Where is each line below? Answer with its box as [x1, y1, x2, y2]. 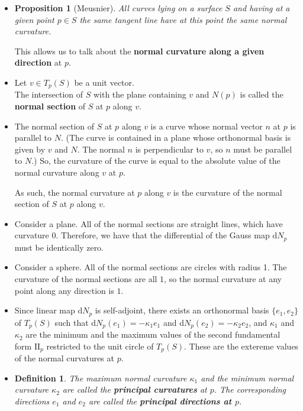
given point [14, 13, 54, 25]
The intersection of [14, 88, 83, 101]
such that [54, 316, 89, 328]
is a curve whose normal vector [150, 119, 263, 132]
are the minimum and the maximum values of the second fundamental [25, 328, 281, 341]
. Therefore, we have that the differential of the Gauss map [56, 229, 270, 241]
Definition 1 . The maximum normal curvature [14, 371, 187, 384]
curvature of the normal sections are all [14, 273, 157, 284]
